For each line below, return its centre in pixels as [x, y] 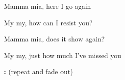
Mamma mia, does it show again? [54, 39]
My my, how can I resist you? [48, 22]
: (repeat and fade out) [38, 71]
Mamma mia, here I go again [48, 6]
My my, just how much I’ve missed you [62, 55]
